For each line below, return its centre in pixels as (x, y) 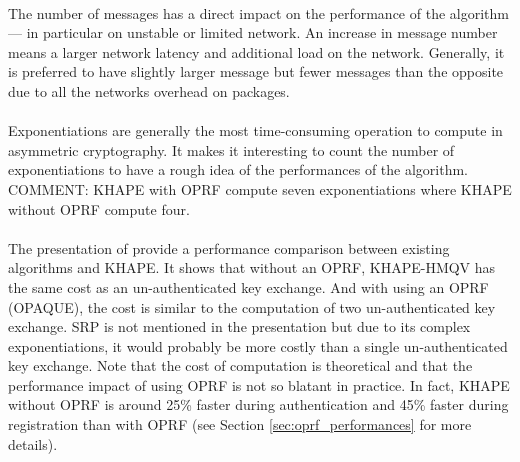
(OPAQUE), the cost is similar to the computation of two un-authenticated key (252, 306)
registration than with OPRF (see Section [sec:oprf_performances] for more (240, 424)
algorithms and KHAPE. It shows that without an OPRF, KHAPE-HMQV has (252, 267)
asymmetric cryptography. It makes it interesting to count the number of (231, 149)
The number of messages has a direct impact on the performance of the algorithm (258, 12)
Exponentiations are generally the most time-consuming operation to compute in (255, 130)
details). (33, 443)
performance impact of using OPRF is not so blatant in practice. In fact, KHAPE (259, 384)
